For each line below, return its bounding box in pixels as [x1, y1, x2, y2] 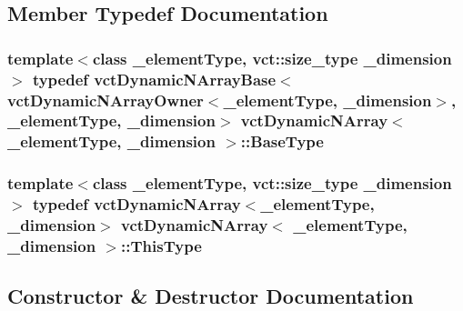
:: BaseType [240, 130, 324, 153]
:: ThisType [121, 235, 202, 256]
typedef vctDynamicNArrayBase [32, 67, 277, 90]
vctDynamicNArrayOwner [7, 88, 204, 111]
